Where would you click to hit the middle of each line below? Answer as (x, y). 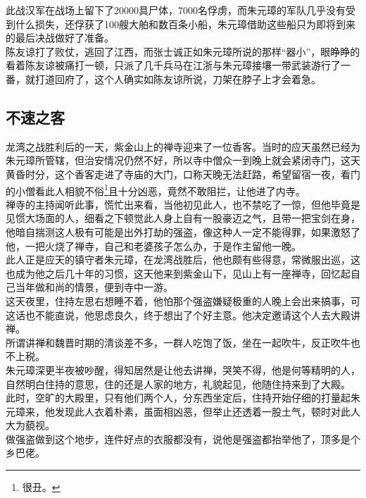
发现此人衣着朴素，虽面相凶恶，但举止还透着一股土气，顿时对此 (202, 411)
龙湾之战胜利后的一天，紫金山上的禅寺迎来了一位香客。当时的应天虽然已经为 (183, 146)
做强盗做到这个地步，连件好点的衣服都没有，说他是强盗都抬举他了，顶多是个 (183, 438)
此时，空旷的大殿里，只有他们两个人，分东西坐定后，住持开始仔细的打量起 (178, 398)
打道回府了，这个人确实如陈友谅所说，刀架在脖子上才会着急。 (178, 79)
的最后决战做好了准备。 (60, 38)
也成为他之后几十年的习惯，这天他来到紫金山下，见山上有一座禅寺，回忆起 (178, 273)
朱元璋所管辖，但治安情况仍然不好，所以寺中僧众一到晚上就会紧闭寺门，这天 (183, 160)
